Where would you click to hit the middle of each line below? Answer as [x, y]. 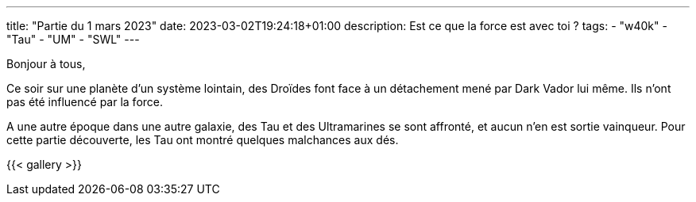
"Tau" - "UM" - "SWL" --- [73, 39]
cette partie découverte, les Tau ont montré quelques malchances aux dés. [203, 140]
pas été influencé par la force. [85, 102]
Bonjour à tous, [46, 64]
